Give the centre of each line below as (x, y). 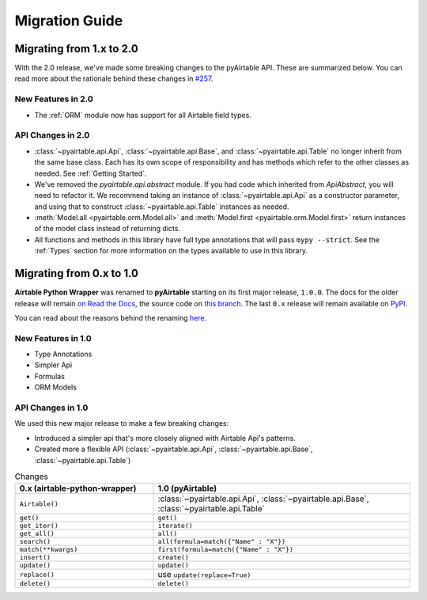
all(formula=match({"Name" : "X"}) (222, 542)
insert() (35, 558)
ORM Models (55, 387)
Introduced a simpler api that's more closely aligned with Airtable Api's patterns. (165, 438)
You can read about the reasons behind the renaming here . (111, 317)
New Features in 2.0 (54, 99)
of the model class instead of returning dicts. (108, 229)
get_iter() (39, 526)
